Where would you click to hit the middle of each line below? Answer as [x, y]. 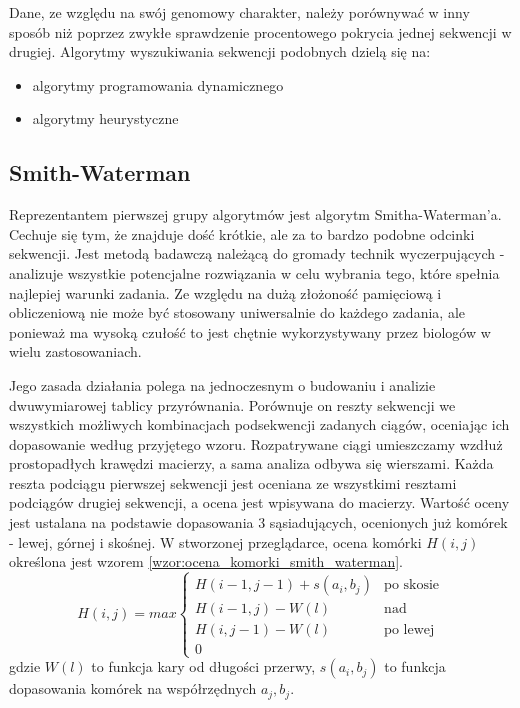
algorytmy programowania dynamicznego [158, 84]
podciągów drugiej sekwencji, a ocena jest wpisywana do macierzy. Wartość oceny [259, 502]
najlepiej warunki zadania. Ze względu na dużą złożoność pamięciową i [225, 292]
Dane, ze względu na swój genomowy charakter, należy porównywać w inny [239, 12]
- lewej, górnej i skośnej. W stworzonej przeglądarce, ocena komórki [215, 541]
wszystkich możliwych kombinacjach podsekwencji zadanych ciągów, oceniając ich [259, 424]
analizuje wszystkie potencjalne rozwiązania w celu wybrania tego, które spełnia [254, 272]
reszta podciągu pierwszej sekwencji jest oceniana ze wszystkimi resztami [233, 482]
